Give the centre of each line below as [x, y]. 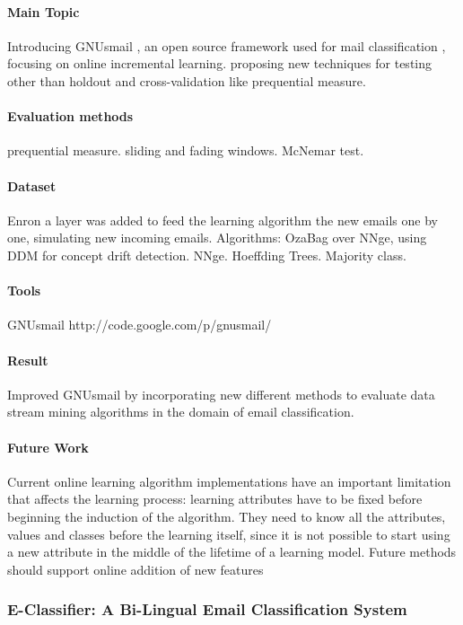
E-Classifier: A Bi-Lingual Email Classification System [207, 609]
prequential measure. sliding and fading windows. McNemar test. [186, 150]
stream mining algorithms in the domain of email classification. [181, 412]
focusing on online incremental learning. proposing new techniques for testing [220, 63]
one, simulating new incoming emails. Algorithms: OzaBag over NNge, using [217, 238]
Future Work [48, 447]
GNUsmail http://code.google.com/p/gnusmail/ [140, 325]
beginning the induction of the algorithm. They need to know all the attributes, [227, 516]
